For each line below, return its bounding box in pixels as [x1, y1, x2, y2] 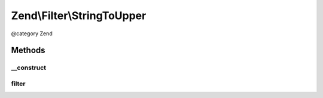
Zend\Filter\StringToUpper [11, 9, 147, 22]
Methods [11, 45, 45, 56]
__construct [11, 63, 47, 72]
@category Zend [11, 30, 53, 37]
